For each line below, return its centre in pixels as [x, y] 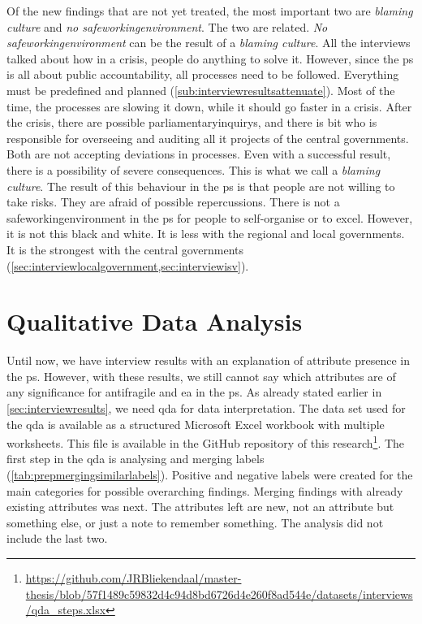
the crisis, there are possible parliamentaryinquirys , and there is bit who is [192, 122]
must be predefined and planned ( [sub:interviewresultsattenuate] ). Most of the [201, 90]
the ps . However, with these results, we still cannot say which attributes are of [201, 376]
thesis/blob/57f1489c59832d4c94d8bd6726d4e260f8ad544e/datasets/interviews [219, 594]
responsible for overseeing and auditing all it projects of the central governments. [208, 138]
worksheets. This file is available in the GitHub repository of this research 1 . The [206, 442]
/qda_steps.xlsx [66, 610]
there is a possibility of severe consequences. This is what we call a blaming [194, 169]
